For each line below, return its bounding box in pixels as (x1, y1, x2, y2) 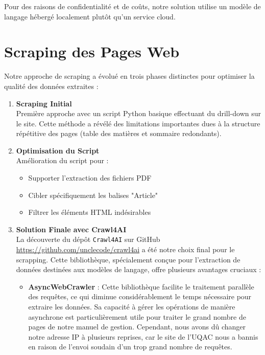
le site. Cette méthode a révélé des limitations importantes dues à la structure (16, 118, 260, 128)
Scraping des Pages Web (4, 41, 180, 62)
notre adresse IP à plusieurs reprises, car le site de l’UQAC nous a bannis (28, 331, 258, 342)
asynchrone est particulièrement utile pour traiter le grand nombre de (28, 311, 246, 322)
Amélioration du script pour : (16, 155, 109, 166)
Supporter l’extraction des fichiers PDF (28, 172, 152, 183)
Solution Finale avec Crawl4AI (16, 224, 127, 234)
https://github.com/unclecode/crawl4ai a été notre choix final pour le (16, 244, 235, 255)
